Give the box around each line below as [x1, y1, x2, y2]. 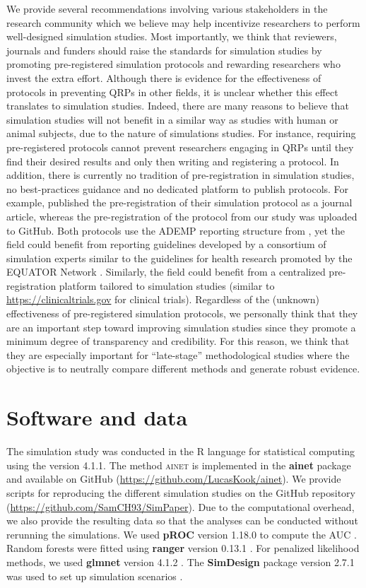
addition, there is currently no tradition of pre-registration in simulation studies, [6, 167, 355, 182]
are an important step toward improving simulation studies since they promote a [6, 319, 356, 334]
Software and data [6, 403, 188, 432]
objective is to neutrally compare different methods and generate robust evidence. [6, 361, 360, 376]
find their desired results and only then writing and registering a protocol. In [6, 153, 339, 168]
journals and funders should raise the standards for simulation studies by [6, 42, 322, 57]
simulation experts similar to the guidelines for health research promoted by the [6, 250, 353, 265]
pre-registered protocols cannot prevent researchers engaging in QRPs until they [6, 139, 354, 154]
